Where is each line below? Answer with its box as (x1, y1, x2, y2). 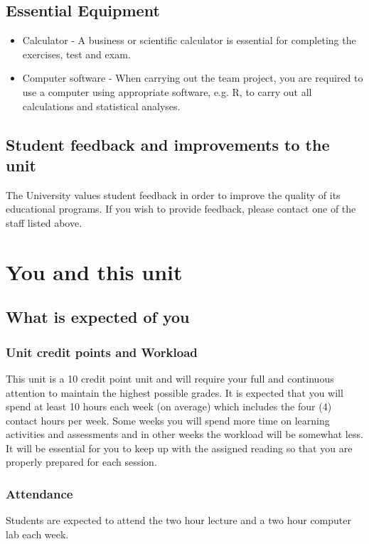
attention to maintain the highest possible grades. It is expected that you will (6, 385, 343, 400)
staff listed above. (6, 215, 82, 230)
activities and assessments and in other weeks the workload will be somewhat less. (6, 427, 363, 442)
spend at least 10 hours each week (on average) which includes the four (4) (6, 399, 332, 414)
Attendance (6, 485, 73, 502)
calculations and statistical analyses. (22, 98, 181, 113)
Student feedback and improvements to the (6, 133, 330, 155)
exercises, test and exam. (22, 46, 131, 61)
